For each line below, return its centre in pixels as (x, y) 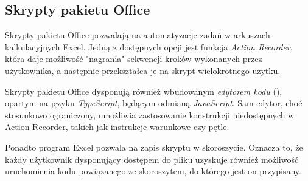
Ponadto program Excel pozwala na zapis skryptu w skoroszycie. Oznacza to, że (154, 147)
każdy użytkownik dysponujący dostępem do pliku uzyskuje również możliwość (152, 159)
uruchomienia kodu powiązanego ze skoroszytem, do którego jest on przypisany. (153, 171)
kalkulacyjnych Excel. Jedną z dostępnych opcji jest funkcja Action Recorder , (149, 46)
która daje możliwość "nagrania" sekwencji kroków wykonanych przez (134, 59)
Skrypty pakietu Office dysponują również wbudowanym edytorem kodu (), (144, 91)
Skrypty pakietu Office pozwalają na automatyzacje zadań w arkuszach (138, 35)
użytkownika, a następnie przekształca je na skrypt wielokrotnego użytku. (143, 70)
